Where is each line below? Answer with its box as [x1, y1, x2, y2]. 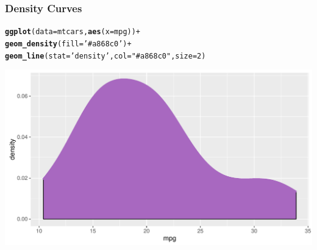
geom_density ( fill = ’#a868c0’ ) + [5, 39, 132, 48]
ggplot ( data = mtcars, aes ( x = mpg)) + [5, 27, 141, 37]
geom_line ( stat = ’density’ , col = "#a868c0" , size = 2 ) [5, 51, 206, 60]
